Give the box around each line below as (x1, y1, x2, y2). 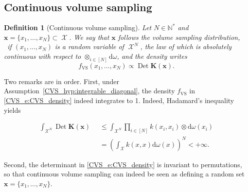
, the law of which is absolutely (140, 41, 232, 52)
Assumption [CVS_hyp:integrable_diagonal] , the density (4, 86, 175, 96)
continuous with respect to (4, 51, 81, 61)
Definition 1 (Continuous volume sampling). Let (4, 22, 152, 33)
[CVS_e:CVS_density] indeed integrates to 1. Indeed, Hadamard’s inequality (4, 95, 234, 105)
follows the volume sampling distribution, (118, 32, 240, 42)
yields (4, 105, 21, 115)
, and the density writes (117, 51, 187, 61)
